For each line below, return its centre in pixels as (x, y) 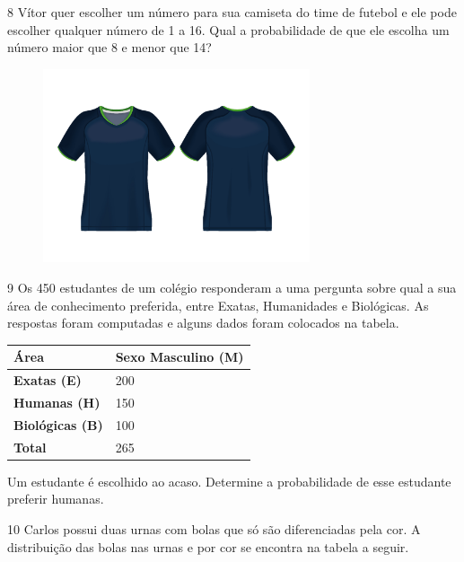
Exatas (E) (48, 380)
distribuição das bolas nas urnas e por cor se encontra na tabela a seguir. (208, 546)
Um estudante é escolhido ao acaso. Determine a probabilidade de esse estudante (229, 481)
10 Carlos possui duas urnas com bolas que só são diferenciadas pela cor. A (214, 528)
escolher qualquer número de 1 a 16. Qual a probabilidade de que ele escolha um (228, 29)
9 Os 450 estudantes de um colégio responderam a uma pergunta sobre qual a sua (232, 288)
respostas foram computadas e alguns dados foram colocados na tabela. (203, 323)
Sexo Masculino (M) (179, 357)
